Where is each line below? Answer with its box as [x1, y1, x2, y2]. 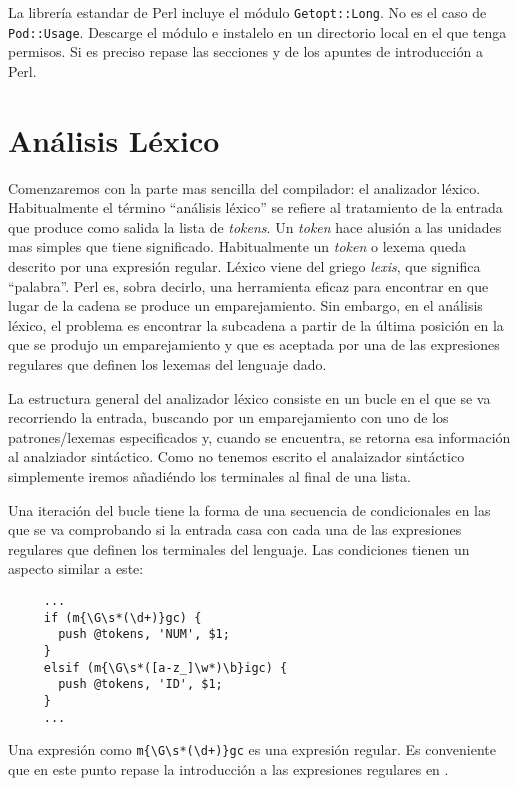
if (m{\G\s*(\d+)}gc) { [43, 610, 202, 625]
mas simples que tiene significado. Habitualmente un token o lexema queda [8, 236, 466, 257]
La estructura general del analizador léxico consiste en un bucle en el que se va [8, 387, 491, 408]
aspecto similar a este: [8, 558, 144, 579]
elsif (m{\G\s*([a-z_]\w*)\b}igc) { [43, 660, 288, 675]
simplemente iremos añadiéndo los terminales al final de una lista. [8, 465, 411, 486]
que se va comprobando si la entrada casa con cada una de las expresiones [8, 519, 462, 540]
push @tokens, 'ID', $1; [58, 677, 223, 692]
